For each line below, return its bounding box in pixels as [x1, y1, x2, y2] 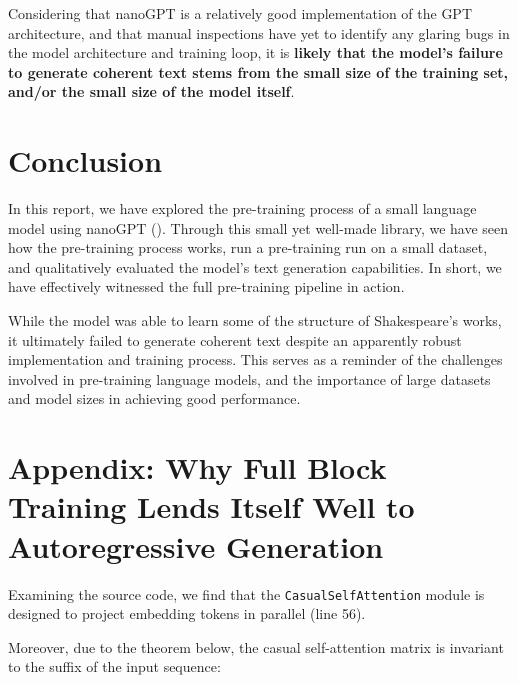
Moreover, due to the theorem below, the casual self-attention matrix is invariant [8, 636, 504, 657]
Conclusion [8, 140, 163, 181]
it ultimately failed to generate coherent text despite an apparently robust [8, 329, 462, 350]
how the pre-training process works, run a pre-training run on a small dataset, [8, 237, 488, 258]
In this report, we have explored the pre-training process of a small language [8, 198, 477, 219]
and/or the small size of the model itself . [8, 81, 295, 102]
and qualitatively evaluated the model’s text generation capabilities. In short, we [8, 256, 502, 277]
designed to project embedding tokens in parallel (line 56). [8, 603, 366, 624]
